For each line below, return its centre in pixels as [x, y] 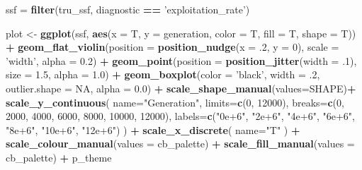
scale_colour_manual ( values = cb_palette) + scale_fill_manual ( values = [180, 144]
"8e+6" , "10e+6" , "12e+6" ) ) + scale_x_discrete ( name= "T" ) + [153, 129]
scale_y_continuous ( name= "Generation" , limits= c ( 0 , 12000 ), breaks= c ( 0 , [175, 102]
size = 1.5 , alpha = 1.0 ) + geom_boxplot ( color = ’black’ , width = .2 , [163, 74]
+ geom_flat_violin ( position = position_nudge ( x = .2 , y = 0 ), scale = [172, 47]
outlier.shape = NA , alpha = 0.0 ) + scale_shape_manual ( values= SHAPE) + [181, 88]
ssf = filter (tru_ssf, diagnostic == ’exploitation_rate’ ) [128, 9]
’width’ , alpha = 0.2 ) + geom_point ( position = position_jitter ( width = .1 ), [181, 60]
